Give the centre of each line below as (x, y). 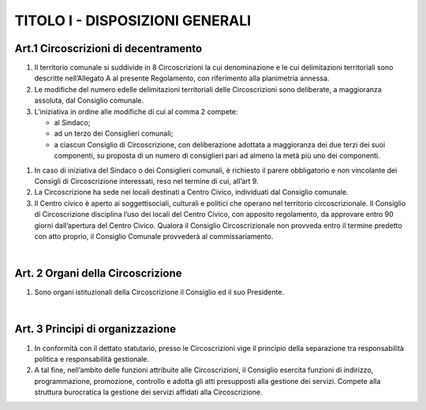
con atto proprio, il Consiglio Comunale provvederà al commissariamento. (154, 236)
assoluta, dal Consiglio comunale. (89, 101)
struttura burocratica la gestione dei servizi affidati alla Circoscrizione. (148, 392)
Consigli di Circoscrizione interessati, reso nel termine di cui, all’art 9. (147, 181)
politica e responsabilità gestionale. (92, 359)
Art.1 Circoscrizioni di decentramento (108, 48)
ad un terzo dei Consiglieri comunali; (114, 133)
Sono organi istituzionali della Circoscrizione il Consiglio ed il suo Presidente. (159, 293)
